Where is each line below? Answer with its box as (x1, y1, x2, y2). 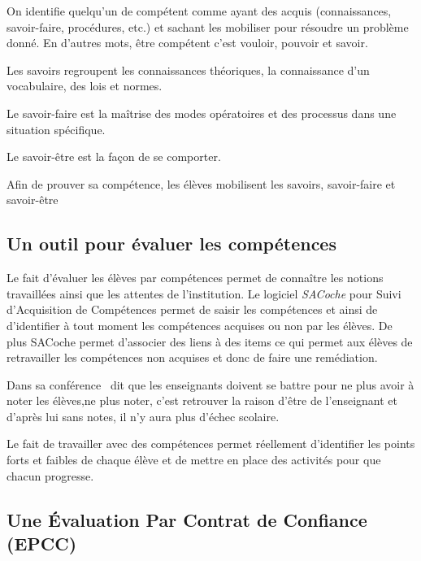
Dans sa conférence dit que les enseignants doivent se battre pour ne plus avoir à (7, 376, 414, 393)
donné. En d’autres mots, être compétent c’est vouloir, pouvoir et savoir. (7, 34, 368, 51)
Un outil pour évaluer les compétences (7, 231, 336, 256)
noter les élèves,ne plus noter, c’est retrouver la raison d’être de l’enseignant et (7, 392, 397, 409)
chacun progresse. (7, 467, 94, 484)
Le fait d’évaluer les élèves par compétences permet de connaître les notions (7, 269, 384, 286)
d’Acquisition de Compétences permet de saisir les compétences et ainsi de (7, 301, 378, 318)
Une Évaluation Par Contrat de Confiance (7, 507, 367, 532)
